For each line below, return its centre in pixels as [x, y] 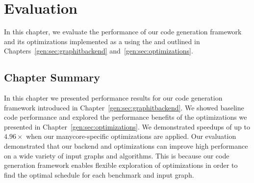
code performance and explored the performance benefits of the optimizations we [126, 117]
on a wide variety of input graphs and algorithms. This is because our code [117, 155]
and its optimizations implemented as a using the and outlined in [102, 41]
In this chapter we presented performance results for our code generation [113, 98]
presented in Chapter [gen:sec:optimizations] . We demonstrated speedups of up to [127, 126]
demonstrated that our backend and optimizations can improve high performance [126, 146]
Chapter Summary [52, 77]
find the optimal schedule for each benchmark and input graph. [99, 174]
